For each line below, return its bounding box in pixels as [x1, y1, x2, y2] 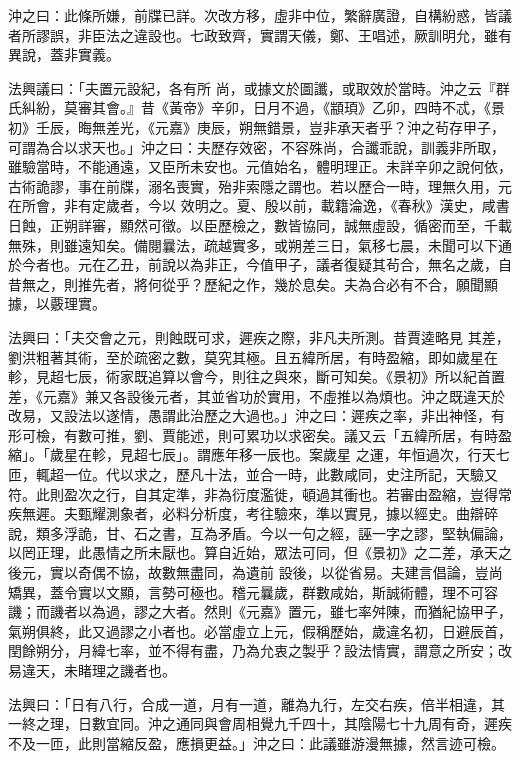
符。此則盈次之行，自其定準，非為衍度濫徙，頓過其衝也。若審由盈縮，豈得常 [8, 483, 512, 504]
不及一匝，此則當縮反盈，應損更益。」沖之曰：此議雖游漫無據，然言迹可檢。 [8, 732, 505, 753]
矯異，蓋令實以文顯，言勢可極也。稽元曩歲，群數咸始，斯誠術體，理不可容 [8, 581, 498, 602]
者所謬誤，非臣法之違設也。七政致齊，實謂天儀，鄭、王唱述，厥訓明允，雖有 [8, 24, 512, 45]
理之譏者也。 [91, 660, 176, 680]
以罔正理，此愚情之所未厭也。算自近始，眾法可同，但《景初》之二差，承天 [8, 542, 498, 563]
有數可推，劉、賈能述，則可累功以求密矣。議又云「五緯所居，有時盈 [63, 424, 512, 445]
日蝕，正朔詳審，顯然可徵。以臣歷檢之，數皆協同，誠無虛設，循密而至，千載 [8, 214, 512, 235]
